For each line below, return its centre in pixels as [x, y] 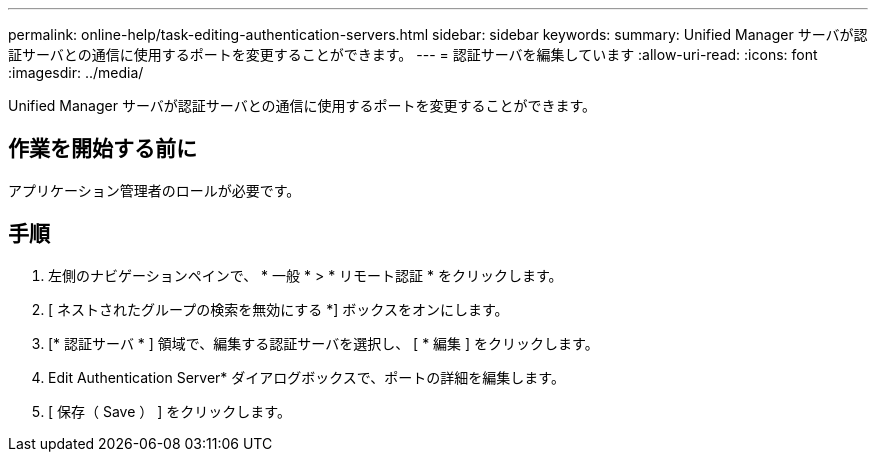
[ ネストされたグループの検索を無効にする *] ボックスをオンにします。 [278, 309]
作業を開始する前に [102, 149]
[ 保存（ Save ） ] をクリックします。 [169, 411]
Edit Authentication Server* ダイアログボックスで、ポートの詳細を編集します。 [306, 377]
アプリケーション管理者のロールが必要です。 [154, 190]
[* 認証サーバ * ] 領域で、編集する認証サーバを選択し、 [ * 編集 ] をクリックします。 [323, 343]
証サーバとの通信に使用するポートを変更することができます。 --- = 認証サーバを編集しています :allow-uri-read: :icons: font [413, 54]
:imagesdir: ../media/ [76, 72]
